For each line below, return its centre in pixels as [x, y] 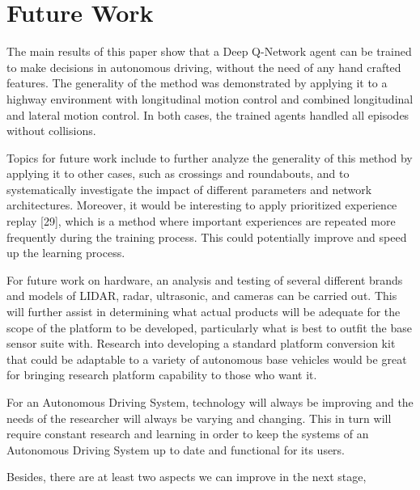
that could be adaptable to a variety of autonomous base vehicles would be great [207, 359]
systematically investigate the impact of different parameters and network [189, 189]
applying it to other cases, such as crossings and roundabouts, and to [178, 173]
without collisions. [51, 131]
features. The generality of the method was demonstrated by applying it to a [197, 83]
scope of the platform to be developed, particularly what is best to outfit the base [209, 327]
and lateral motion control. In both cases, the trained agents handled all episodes [208, 114]
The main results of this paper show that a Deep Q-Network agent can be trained [209, 51]
